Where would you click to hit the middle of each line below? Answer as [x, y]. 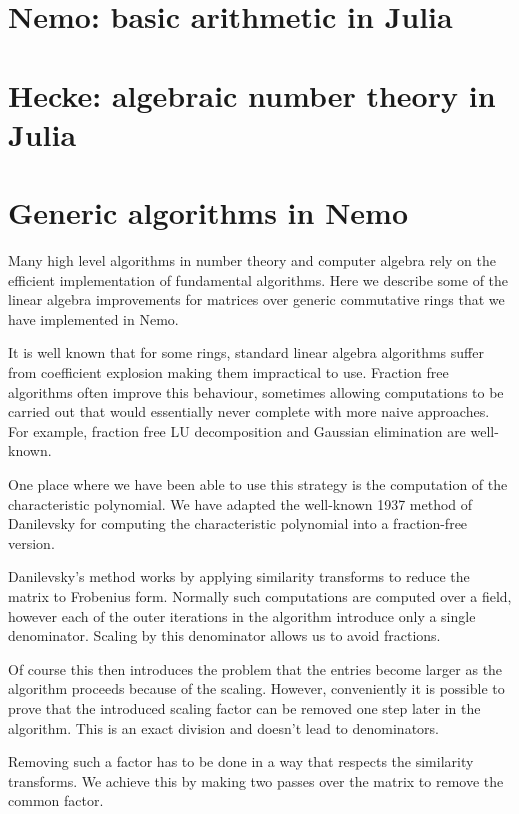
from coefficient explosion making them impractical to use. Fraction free [228, 372]
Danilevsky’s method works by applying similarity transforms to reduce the [239, 576]
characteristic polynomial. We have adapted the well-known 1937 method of [240, 503]
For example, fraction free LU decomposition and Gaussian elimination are [237, 430]
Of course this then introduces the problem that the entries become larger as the [255, 668]
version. [31, 542]
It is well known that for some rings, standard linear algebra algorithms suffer [246, 352]
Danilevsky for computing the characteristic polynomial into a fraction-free [238, 523]
